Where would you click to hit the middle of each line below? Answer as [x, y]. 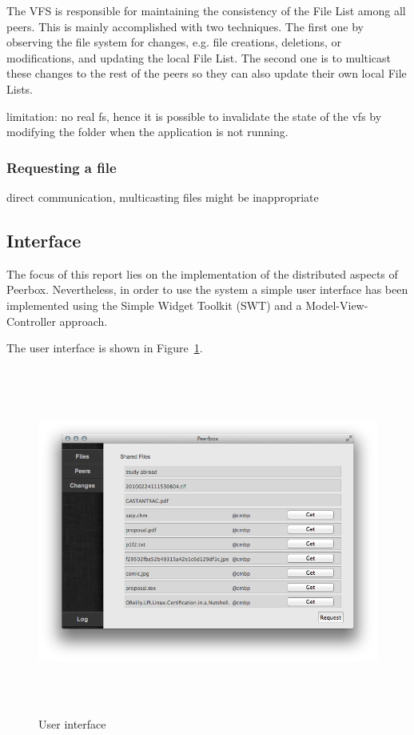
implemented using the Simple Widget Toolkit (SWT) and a [154, 305]
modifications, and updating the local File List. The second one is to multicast [199, 57]
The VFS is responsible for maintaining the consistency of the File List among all [206, 10]
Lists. [20, 88]
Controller [31, 321]
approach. [84, 321]
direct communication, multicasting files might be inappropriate [163, 197]
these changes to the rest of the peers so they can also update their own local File [207, 73]
